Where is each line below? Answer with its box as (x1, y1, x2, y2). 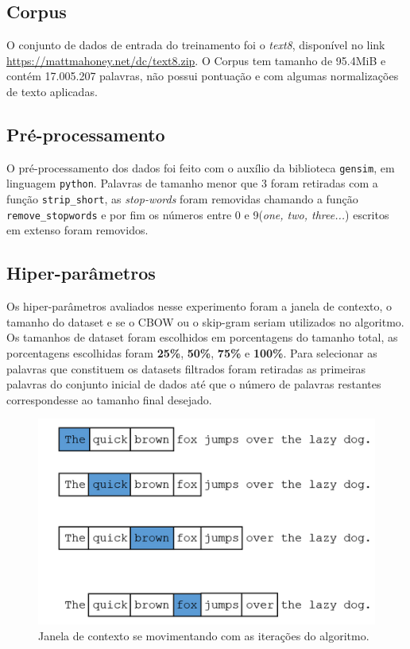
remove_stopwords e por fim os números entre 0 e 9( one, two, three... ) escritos (6, 206, 389, 222)
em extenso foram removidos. (6, 222, 149, 238)
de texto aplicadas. (6, 83, 98, 99)
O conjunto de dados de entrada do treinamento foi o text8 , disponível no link (6, 37, 385, 53)
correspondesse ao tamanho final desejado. (6, 391, 212, 408)
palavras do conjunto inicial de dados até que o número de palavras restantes (6, 376, 381, 392)
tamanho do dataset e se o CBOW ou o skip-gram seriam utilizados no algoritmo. (6, 313, 404, 330)
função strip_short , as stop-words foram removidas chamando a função (6, 191, 358, 207)
